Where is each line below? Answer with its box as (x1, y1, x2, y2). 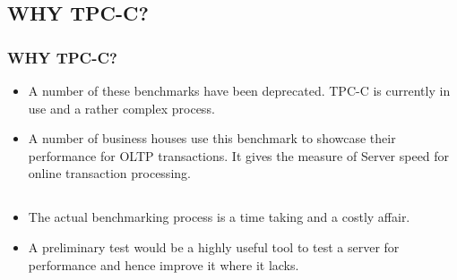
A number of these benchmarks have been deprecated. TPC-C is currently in (28, 81, 451, 99)
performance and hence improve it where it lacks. (28, 255, 299, 274)
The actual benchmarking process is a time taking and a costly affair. (28, 208, 410, 226)
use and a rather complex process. (28, 98, 215, 117)
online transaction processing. (28, 164, 191, 182)
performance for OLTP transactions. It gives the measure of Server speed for (28, 146, 450, 165)
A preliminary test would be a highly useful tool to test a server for (28, 237, 400, 256)
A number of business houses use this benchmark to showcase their (28, 129, 396, 148)
